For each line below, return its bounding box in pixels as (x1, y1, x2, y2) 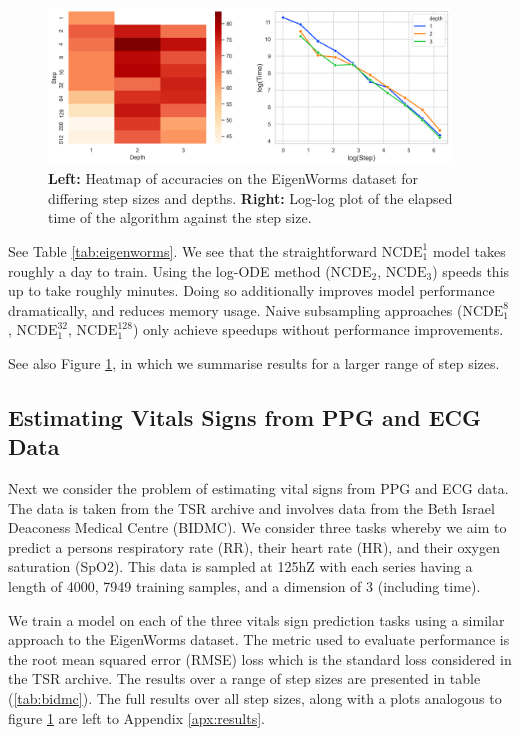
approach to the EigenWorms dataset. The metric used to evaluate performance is (8, 629, 510, 650)
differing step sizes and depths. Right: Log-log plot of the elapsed (48, 187, 453, 208)
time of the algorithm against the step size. (48, 207, 312, 228)
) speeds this (432, 260, 510, 281)
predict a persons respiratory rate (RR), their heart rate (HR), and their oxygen (8, 536, 501, 557)
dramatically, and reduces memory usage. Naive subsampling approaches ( (8, 299, 463, 320)
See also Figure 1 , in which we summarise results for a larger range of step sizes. (8, 352, 500, 373)
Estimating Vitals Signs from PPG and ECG (8, 401, 482, 432)
